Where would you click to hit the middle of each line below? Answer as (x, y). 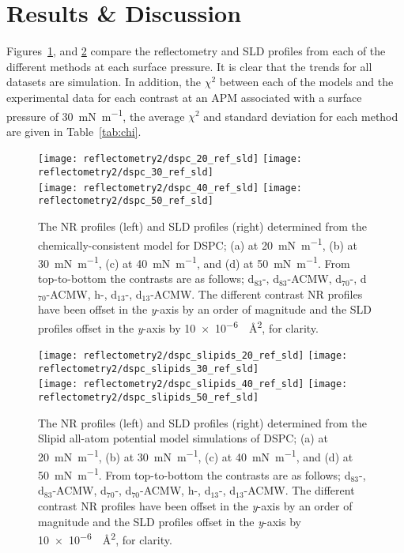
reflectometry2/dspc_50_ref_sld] (126, 201)
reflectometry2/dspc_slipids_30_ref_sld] (149, 369)
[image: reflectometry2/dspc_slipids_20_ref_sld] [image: (193, 356)
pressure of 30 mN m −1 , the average (96, 115)
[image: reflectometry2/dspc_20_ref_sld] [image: (170, 159)
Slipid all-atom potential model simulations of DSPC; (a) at (183, 438)
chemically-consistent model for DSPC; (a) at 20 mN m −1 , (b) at (198, 243)
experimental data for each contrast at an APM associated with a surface (184, 97)
